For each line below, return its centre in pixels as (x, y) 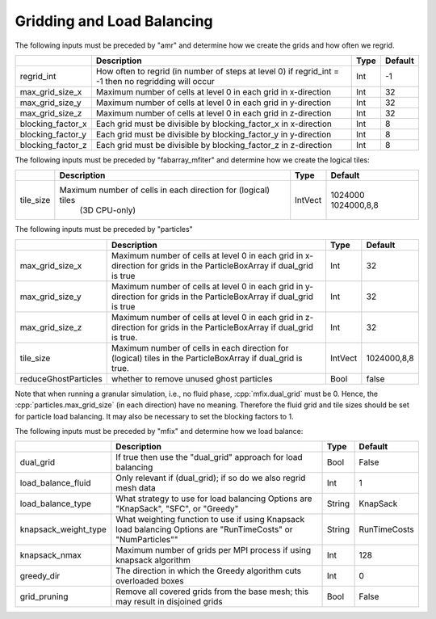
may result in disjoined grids (169, 602)
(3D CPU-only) (108, 210)
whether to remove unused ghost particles (193, 378)
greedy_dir (40, 576)
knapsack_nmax (51, 555)
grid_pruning (44, 596)
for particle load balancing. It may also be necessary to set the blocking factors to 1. (154, 416)
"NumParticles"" (147, 540)
